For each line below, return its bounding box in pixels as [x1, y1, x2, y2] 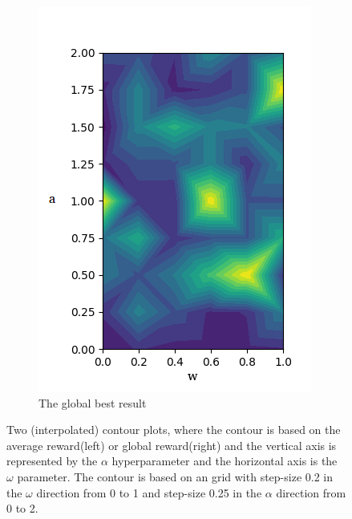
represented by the [6, 452, 98, 469]
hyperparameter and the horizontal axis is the [111, 452, 338, 469]
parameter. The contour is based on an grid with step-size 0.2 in [17, 468, 333, 485]
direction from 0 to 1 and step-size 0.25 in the [36, 484, 262, 501]
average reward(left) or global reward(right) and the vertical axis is [6, 436, 337, 453]
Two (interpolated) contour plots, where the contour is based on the [6, 421, 341, 438]
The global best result [38, 394, 147, 411]
